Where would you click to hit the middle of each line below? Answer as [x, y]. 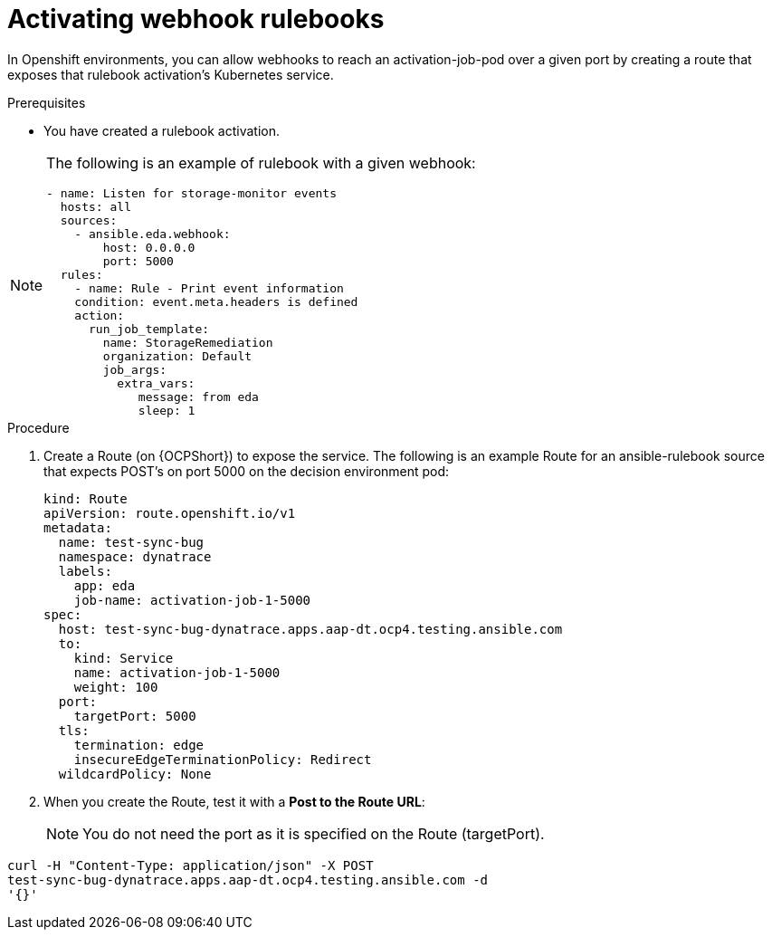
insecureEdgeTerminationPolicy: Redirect [223, 759]
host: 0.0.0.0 [149, 247]
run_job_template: [149, 329]
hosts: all [95, 206]
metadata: [78, 527]
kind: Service [124, 658]
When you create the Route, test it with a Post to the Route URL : [234, 801]
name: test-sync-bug [131, 542]
